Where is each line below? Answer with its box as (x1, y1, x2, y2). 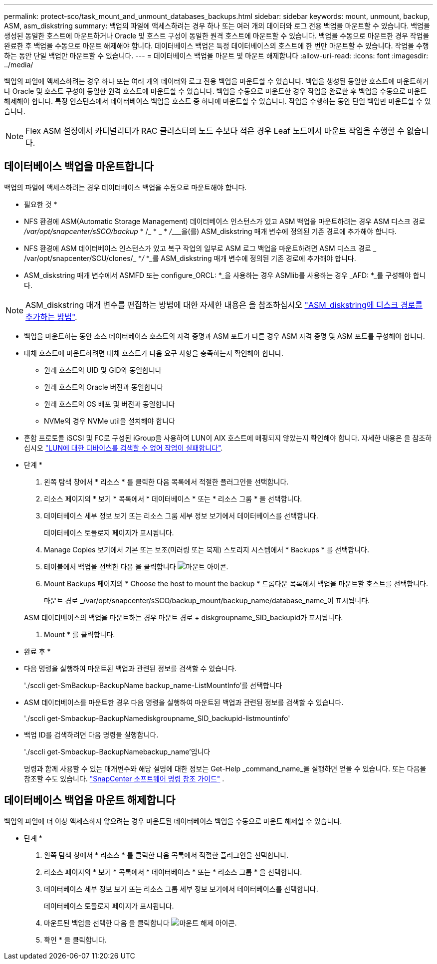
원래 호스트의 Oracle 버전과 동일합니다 (44, 382, 164, 391)
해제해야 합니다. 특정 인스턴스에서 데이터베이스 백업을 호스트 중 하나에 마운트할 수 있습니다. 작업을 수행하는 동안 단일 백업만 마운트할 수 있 (4, 97, 431, 105)
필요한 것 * (24, 200, 57, 209)
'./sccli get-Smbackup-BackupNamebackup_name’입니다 (24, 747, 211, 756)
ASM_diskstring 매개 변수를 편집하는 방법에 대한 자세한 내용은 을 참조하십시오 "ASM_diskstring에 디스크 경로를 (25, 299, 423, 310)
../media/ (4, 60, 33, 69)
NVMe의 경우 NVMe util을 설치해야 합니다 (44, 416, 176, 425)
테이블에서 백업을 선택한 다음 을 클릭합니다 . (44, 562, 228, 571)
